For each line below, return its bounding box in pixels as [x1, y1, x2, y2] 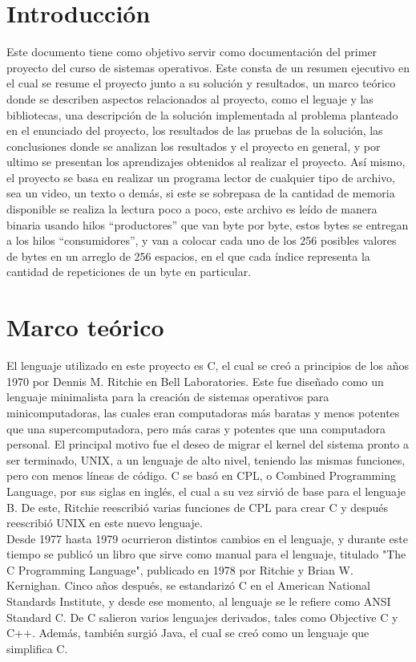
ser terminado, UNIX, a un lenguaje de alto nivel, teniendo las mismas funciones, [6, 451, 406, 468]
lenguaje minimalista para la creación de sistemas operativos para [6, 388, 329, 405]
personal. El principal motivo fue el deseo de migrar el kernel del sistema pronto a [6, 436, 409, 453]
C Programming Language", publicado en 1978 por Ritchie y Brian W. [6, 561, 353, 578]
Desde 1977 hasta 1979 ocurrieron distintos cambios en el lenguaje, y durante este [6, 530, 408, 546]
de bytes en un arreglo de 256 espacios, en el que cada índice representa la [6, 247, 370, 264]
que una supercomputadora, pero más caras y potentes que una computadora [6, 420, 386, 437]
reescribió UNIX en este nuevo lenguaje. [6, 514, 203, 531]
